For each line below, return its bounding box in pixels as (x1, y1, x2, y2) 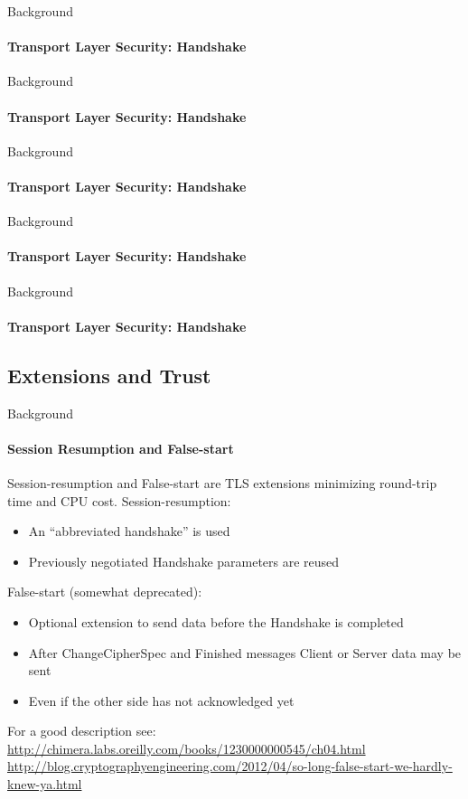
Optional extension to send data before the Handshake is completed (28, 612, 404, 631)
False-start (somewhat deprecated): (7, 582, 202, 601)
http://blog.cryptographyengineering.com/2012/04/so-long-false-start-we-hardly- (7, 757, 453, 775)
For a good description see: (7, 721, 156, 740)
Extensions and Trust (7, 361, 211, 389)
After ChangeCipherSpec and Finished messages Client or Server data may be (28, 643, 462, 662)
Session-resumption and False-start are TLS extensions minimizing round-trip (7, 473, 437, 492)
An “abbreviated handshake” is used (28, 522, 230, 540)
